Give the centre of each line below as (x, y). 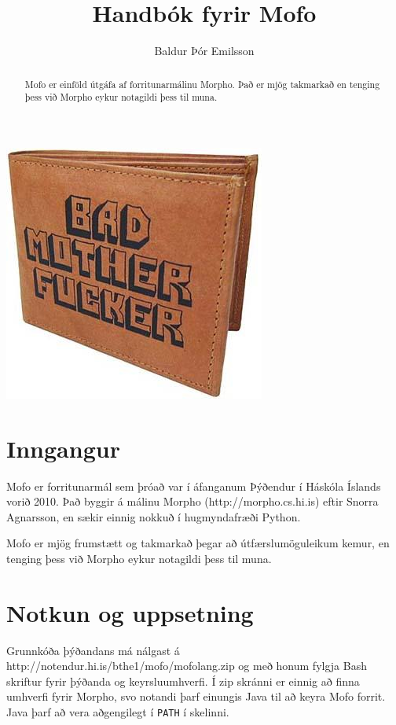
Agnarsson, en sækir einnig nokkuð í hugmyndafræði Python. (154, 516)
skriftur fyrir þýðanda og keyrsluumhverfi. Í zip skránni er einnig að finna (183, 681)
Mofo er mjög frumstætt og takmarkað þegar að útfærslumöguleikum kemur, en (198, 543)
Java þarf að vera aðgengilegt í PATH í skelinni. (118, 712)
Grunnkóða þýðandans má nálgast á (93, 650)
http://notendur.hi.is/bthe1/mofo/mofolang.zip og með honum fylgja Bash (187, 666)
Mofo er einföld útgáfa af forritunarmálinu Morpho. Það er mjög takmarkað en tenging (202, 84)
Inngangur (63, 448)
